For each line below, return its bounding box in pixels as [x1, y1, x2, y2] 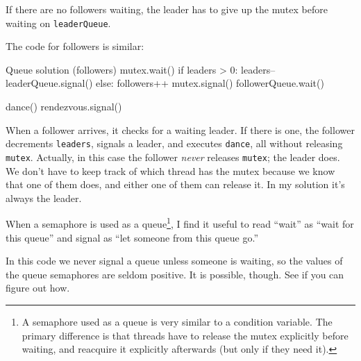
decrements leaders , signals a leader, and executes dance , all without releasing [6, 136, 343, 151]
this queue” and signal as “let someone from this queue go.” [6, 230, 258, 244]
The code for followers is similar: [6, 39, 144, 53]
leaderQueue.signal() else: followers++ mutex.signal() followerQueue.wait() [6, 76, 324, 90]
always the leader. [6, 190, 82, 205]
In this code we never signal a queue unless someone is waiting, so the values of [6, 253, 343, 268]
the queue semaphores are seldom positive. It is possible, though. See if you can [6, 267, 344, 281]
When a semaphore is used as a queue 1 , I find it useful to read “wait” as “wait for [6, 215, 354, 230]
